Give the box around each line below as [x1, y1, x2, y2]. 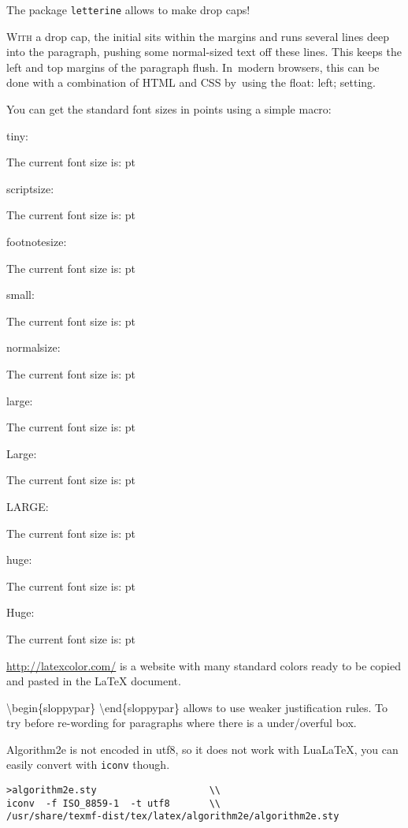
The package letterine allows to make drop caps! [6, 2, 250, 17]
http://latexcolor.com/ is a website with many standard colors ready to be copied [6, 657, 401, 673]
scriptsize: [6, 180, 54, 196]
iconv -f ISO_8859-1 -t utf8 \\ [6, 797, 221, 809]
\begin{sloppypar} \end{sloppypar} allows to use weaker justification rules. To [6, 699, 388, 715]
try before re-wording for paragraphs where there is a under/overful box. [6, 714, 357, 731]
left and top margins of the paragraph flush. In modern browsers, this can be [6, 58, 380, 75]
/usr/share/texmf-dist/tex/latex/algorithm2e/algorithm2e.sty [6, 811, 339, 822]
